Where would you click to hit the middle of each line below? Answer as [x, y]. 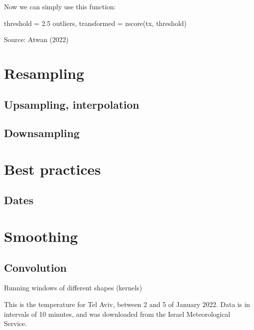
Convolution [35, 267]
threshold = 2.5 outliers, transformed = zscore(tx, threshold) [95, 23]
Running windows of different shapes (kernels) [73, 288]
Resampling [44, 73]
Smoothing [41, 236]
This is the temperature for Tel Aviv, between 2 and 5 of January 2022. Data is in [127, 304]
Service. [16, 323]
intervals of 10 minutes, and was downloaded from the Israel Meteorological [117, 314]
